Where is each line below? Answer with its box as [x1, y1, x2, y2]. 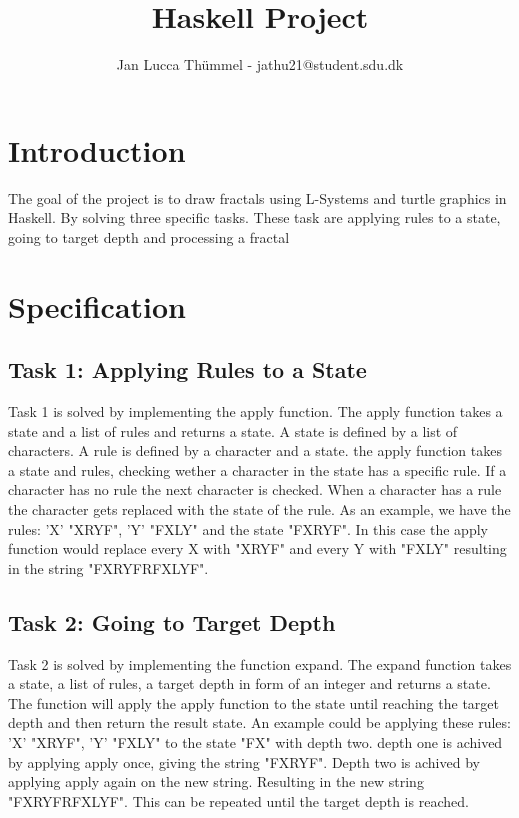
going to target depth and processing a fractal [8, 226, 290, 247]
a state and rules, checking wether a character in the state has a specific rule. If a [8, 459, 507, 480]
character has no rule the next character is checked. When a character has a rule [8, 479, 502, 500]
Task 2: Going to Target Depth [8, 606, 336, 637]
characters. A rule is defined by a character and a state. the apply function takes [8, 440, 502, 461]
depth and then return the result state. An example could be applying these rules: [8, 712, 511, 733]
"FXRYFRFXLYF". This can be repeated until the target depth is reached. [8, 790, 469, 811]
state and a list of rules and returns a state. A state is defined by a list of [8, 420, 458, 441]
